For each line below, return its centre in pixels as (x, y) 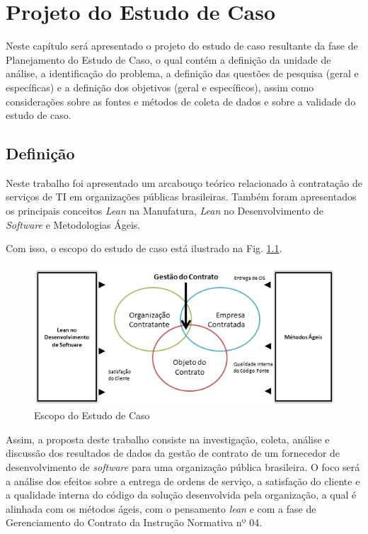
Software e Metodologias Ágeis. (73, 224)
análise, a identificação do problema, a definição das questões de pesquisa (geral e (182, 73)
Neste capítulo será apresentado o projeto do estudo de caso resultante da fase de (182, 46)
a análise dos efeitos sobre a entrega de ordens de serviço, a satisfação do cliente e (183, 481)
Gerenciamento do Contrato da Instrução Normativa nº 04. (134, 522)
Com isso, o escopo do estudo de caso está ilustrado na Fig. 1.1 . (144, 248)
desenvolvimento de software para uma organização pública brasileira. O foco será (183, 466)
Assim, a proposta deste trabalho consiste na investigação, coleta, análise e (168, 439)
